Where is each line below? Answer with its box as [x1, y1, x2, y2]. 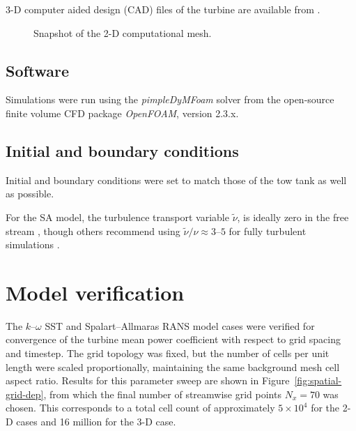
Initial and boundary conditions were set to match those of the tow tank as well [6, 172, 347, 187]
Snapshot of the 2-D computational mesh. [33, 25, 212, 40]
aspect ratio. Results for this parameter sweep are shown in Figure [6, 373, 290, 388]
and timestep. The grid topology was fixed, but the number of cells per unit [6, 346, 330, 361]
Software [6, 59, 70, 81]
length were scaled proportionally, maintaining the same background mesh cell [6, 359, 340, 374]
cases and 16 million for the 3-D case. [16, 414, 176, 429]
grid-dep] [6, 386, 44, 401]
